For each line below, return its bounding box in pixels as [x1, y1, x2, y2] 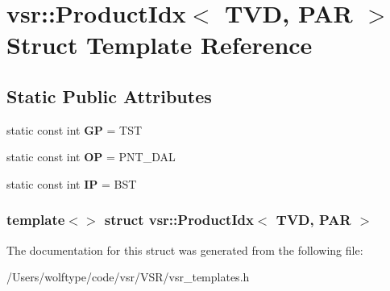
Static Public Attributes [6, 83, 212, 108]
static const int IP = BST [6, 175, 137, 192]
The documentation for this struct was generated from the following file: [6, 241, 363, 258]
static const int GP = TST [6, 121, 143, 138]
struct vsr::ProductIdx [104, 210, 254, 230]
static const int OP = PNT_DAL [6, 148, 176, 165]
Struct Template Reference [6, 28, 313, 61]
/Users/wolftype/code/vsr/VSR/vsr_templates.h [6, 268, 250, 285]
